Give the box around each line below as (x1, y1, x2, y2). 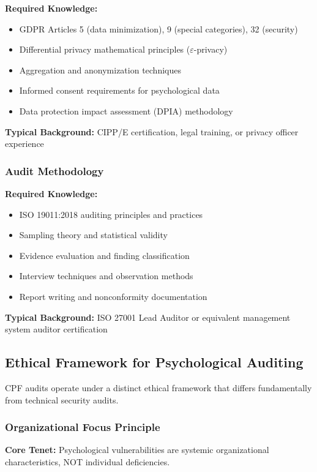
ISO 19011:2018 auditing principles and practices (19, 208, 203, 220)
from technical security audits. (5, 393, 119, 406)
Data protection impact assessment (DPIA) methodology (19, 104, 233, 117)
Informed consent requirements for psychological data (19, 84, 220, 97)
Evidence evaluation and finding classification (19, 249, 190, 261)
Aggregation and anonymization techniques (19, 63, 181, 76)
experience (5, 137, 44, 150)
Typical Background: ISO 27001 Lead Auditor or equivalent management (5, 310, 291, 323)
